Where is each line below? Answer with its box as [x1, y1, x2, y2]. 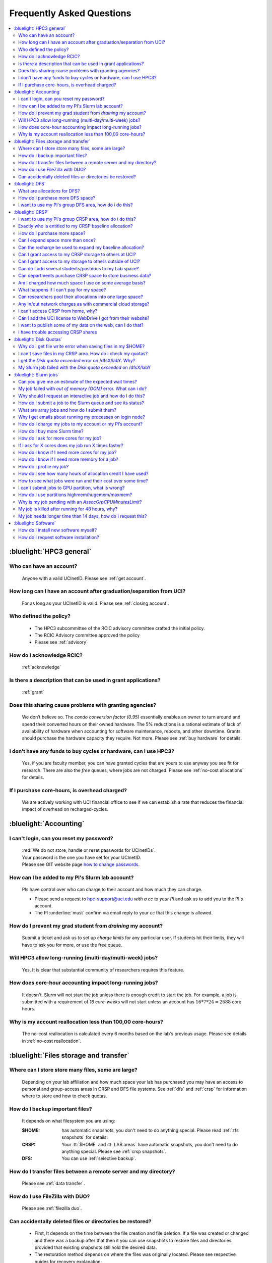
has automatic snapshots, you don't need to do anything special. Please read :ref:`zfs [61, 1127, 239, 1133]
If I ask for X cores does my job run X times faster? [18, 442, 123, 448]
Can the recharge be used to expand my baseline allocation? [18, 244, 144, 250]
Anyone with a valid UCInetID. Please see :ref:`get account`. [22, 575, 146, 581]
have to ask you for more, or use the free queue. [22, 942, 122, 948]
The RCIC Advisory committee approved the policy [34, 632, 140, 638]
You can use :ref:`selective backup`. [61, 1155, 137, 1161]
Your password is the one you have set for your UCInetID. [22, 854, 141, 860]
